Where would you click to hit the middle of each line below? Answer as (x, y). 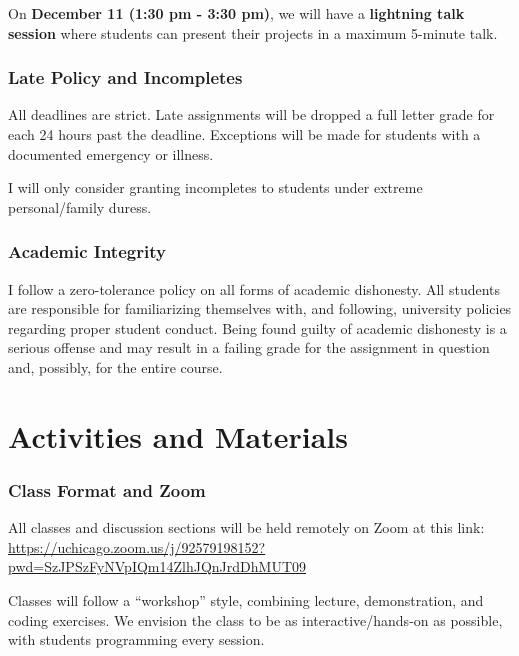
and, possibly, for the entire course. (115, 366)
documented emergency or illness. (111, 153)
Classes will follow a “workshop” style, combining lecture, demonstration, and (246, 599)
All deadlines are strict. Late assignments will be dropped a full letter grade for (251, 114)
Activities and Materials (178, 435)
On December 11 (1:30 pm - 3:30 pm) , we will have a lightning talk (236, 13)
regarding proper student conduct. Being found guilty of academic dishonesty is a (257, 327)
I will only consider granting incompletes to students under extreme (215, 187)
